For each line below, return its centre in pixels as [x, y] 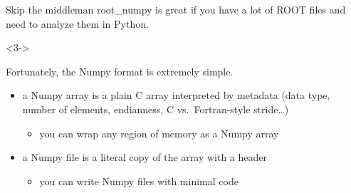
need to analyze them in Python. [77, 23]
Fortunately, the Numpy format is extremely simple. [120, 71]
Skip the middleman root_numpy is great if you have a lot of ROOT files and [176, 9]
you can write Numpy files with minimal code [139, 181]
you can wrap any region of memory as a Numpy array [159, 133]
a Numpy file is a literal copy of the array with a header [145, 157]
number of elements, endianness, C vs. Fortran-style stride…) [156, 109]
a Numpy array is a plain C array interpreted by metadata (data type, [176, 95]
